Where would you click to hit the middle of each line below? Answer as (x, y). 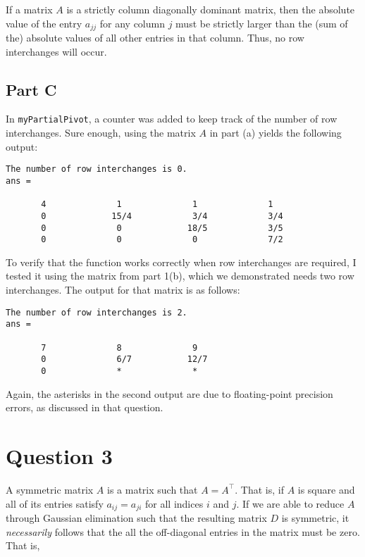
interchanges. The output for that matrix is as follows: (123, 290)
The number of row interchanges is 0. (97, 169)
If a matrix (29, 9)
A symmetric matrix (50, 489)
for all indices (174, 503)
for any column (132, 23)
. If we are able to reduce (290, 503)
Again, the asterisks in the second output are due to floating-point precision (169, 393)
